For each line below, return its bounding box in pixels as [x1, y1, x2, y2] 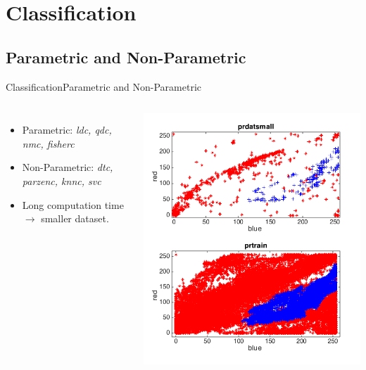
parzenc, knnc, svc [22, 173, 101, 188]
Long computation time [22, 197, 124, 212]
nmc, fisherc [22, 136, 75, 151]
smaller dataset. [41, 211, 109, 226]
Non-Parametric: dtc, [22, 160, 113, 174]
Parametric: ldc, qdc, [22, 122, 112, 137]
